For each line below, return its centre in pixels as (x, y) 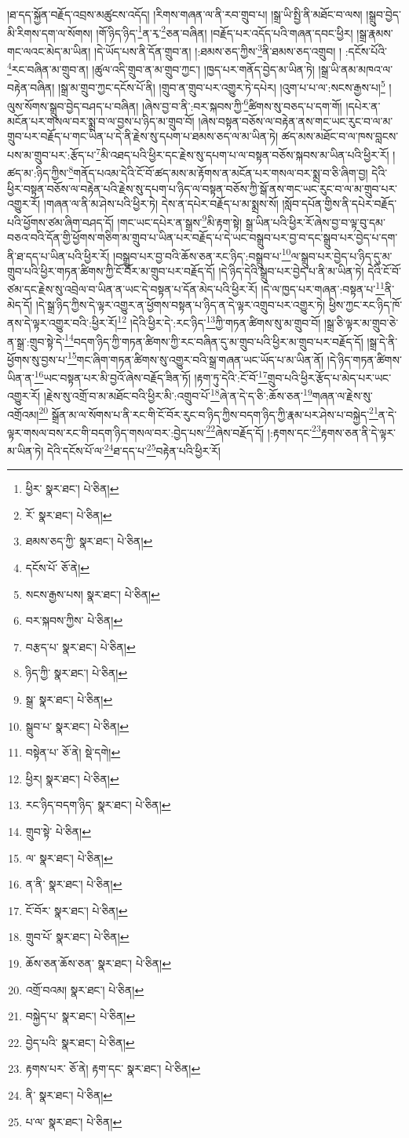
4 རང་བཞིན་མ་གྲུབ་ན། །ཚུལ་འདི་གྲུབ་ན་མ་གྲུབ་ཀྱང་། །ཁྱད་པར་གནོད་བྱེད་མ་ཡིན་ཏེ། (161, 68)
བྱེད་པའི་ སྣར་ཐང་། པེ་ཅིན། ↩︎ (80, 1042)
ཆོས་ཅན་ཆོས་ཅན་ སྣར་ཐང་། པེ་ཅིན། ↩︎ (98, 963)
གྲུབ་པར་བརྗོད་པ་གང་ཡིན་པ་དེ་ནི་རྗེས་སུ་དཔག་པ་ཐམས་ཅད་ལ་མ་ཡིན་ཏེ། (143, 136)
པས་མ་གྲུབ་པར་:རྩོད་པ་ (52, 154)
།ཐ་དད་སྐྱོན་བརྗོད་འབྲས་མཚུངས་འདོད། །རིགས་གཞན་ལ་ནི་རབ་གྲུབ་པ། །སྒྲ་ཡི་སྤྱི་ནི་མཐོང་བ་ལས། (185, 14)
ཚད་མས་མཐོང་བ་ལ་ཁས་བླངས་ (340, 136)
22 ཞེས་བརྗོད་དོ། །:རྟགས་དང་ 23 (263, 431)
